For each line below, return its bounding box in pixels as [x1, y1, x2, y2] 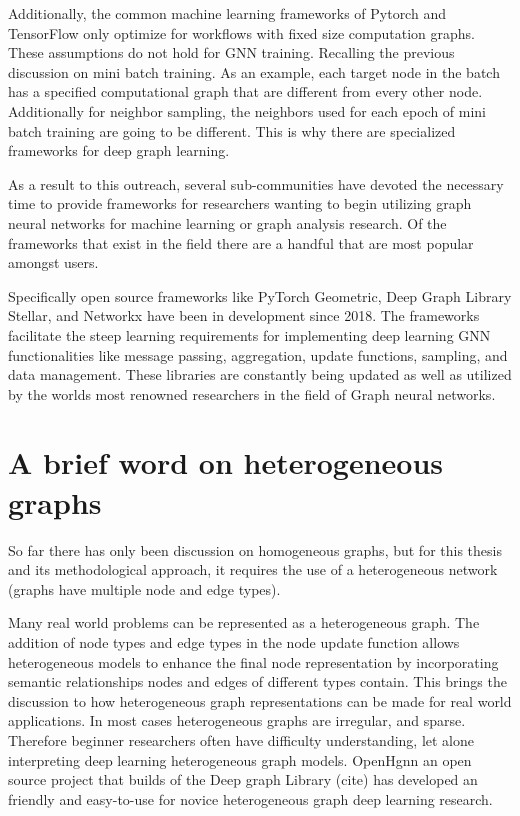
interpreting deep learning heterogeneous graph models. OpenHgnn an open [8, 749, 472, 770]
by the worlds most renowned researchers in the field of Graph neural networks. [8, 383, 496, 404]
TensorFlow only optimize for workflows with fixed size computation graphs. [8, 22, 475, 43]
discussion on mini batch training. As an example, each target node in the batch [8, 61, 500, 82]
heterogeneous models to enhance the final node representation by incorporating [8, 651, 499, 672]
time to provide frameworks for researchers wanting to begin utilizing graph [8, 193, 472, 214]
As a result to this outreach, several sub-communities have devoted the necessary [8, 173, 504, 194]
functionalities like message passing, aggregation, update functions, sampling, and [8, 344, 508, 365]
